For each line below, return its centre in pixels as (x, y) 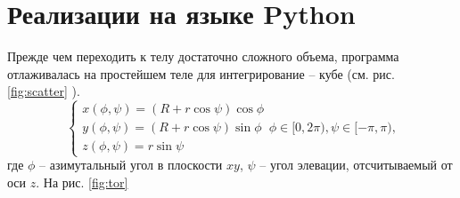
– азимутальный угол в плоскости (131, 165)
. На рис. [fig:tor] (82, 182)
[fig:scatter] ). (44, 91)
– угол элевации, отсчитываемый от (356, 165)
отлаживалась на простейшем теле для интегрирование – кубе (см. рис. (201, 73)
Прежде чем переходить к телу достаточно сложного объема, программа (203, 56)
